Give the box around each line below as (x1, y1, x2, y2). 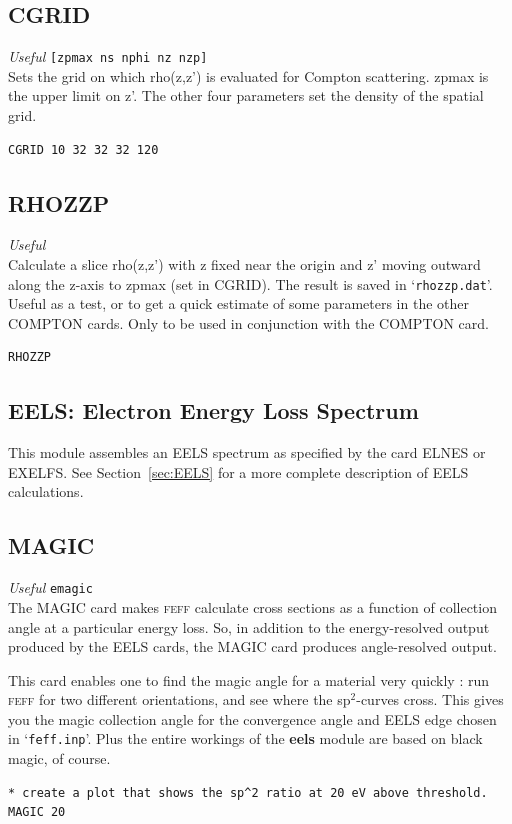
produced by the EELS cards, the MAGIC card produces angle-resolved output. (8, 636, 497, 657)
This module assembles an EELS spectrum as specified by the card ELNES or (8, 442, 486, 463)
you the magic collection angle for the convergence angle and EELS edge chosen (8, 708, 497, 729)
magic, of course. (8, 748, 111, 769)
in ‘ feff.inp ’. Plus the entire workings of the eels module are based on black (8, 728, 483, 749)
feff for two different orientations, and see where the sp (8, 689, 351, 710)
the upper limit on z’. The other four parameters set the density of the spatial (8, 85, 484, 106)
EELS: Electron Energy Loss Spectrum (8, 395, 419, 426)
